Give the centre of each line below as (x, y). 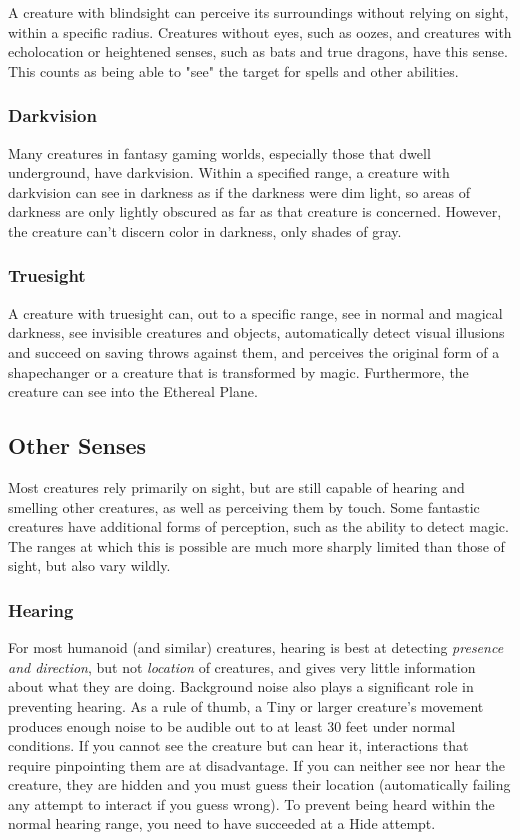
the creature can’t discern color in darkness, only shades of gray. (205, 230)
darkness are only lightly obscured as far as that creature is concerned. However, (255, 211)
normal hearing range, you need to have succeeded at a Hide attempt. (222, 823)
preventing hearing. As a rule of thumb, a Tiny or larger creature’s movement (246, 705)
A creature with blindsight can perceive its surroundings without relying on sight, (258, 12)
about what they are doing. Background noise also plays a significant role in (241, 686)
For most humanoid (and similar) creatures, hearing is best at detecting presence (256, 647)
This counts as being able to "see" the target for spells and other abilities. (233, 70)
